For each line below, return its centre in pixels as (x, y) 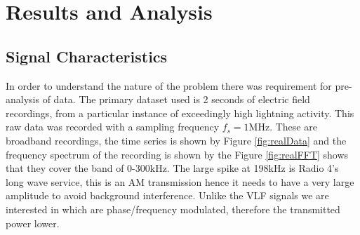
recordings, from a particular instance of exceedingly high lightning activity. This (180, 113)
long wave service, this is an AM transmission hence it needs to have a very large (180, 181)
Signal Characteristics (87, 56)
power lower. (33, 223)
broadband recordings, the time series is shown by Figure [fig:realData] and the (176, 140)
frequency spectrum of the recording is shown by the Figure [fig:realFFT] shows (177, 154)
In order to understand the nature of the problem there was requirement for (169, 85)
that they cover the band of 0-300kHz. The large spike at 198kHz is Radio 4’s (172, 168)
